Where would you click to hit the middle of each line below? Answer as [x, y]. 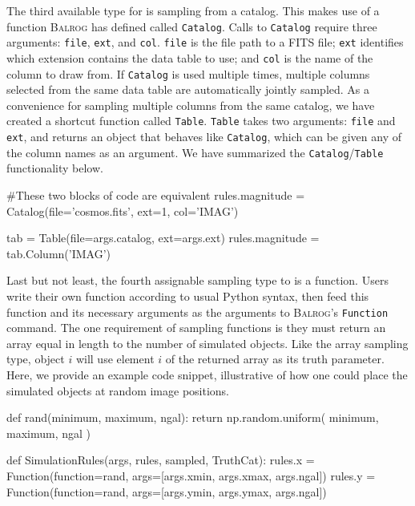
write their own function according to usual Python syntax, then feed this [188, 296]
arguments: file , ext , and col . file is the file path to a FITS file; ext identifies [205, 42]
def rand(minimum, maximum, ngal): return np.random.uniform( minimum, [193, 417]
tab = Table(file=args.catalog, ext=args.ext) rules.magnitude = [163, 238]
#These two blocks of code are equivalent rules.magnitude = [156, 194]
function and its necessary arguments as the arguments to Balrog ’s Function [197, 312]
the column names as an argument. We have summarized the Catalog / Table [195, 152]
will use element [115, 359]
